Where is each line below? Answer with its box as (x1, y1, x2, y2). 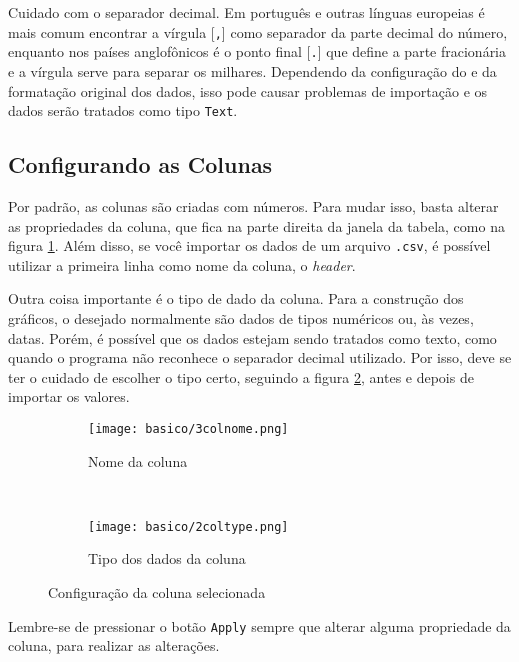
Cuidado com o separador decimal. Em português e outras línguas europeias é (8, 2, 485, 22)
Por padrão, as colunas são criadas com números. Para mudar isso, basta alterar (8, 195, 499, 216)
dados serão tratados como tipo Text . (8, 100, 238, 121)
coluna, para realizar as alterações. (8, 635, 220, 656)
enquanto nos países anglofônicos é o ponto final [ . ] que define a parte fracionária (8, 41, 507, 62)
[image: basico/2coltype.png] (88, 519, 289, 534)
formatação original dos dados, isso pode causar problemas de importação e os (8, 80, 488, 101)
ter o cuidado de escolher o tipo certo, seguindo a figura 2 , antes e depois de (8, 366, 474, 387)
